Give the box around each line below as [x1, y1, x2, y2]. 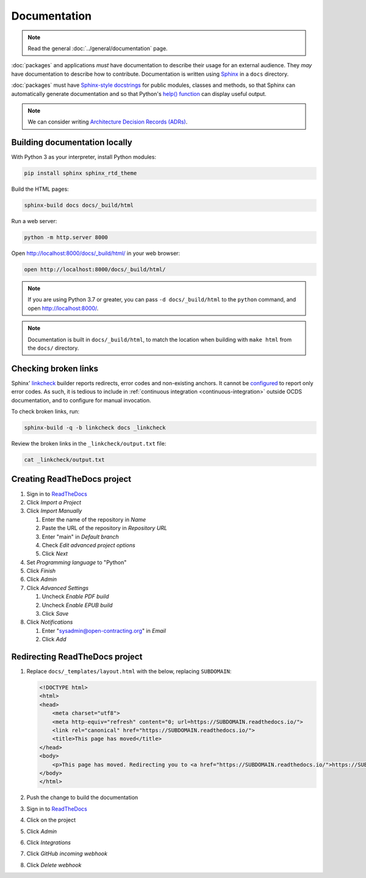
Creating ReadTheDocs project [11, 474, 131, 484]
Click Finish [26, 567, 56, 575]
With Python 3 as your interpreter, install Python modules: [11, 153, 157, 161]
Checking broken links [11, 363, 99, 374]
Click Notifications [26, 618, 73, 626]
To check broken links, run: [11, 408, 80, 415]
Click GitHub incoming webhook [26, 850, 108, 857]
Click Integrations [26, 838, 71, 846]
